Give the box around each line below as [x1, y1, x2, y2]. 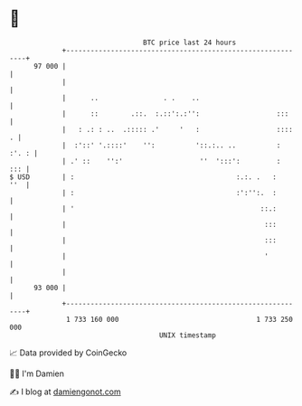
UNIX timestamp [158, 330, 217, 340]
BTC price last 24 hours [143, 38, 237, 47]
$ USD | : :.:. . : [9, 172, 278, 182]
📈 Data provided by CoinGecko [9, 347, 127, 358]
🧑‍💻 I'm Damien [9, 368, 65, 379]
